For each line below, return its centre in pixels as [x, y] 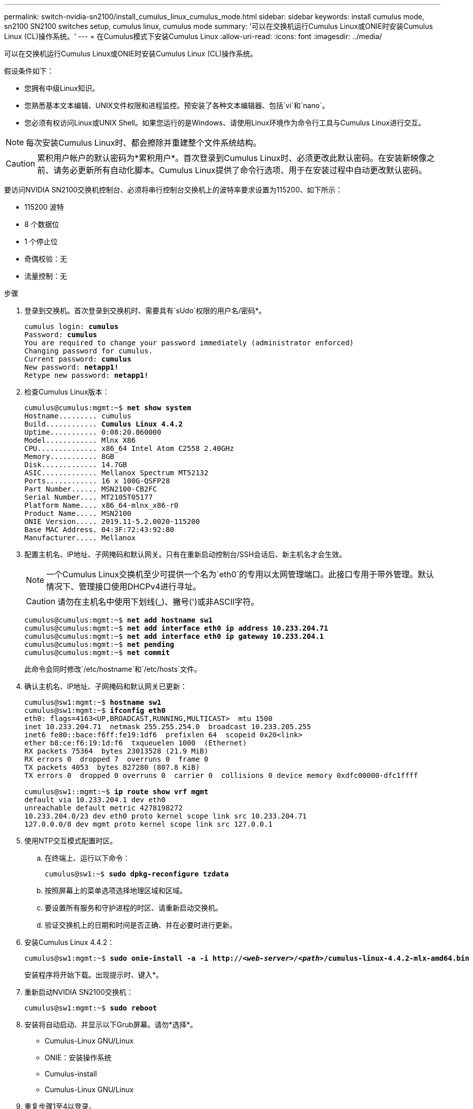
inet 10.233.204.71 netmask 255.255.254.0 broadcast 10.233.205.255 [168, 727]
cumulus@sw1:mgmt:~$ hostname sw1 [93, 702]
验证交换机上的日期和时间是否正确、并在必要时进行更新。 [141, 925]
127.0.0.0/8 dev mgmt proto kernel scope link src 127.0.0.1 [148, 824]
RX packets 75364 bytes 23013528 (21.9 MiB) [116, 751]
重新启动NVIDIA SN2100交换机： [79, 992]
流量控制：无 [46, 276]
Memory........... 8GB [70, 456]
